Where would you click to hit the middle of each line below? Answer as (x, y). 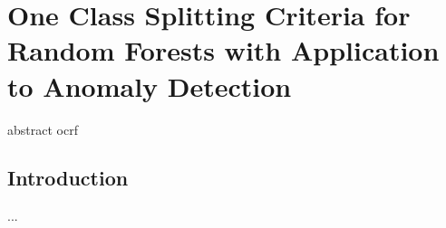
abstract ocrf (43, 129)
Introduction (68, 178)
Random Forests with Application (223, 50)
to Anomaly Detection (150, 85)
